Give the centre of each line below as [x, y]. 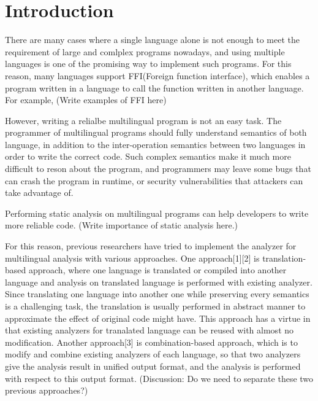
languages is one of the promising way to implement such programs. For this [148, 64]
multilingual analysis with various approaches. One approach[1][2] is [132, 258]
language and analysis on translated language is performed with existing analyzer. [159, 282]
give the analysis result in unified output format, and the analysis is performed [153, 366]
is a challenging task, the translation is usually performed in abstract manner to [155, 306]
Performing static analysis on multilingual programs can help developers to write [157, 213]
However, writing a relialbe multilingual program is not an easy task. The [143, 120]
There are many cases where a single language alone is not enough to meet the [153, 40]
